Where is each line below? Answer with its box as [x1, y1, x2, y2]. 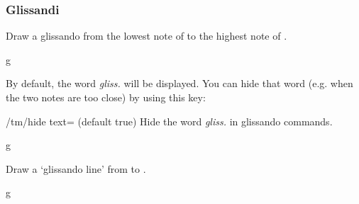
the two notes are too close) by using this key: [6, 90, 206, 104]
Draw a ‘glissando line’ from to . [6, 161, 146, 176]
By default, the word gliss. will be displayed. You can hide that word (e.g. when [6, 76, 353, 91]
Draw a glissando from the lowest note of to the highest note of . [6, 28, 287, 43]
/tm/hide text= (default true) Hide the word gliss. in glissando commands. [6, 113, 333, 128]
